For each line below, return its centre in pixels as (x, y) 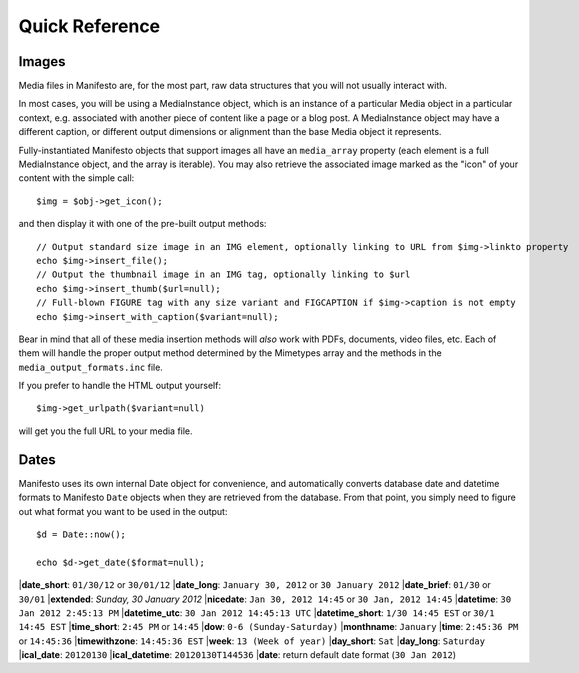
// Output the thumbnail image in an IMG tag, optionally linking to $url (223, 274)
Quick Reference (89, 26)
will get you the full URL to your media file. (106, 431)
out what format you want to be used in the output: (123, 511)
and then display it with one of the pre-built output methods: (142, 224)
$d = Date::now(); (81, 534)
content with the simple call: (76, 178)
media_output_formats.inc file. (91, 367)
